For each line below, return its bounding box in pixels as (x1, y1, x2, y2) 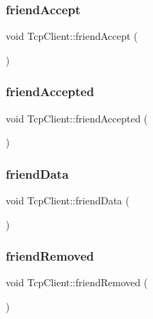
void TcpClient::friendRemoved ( (6, 275, 148, 290)
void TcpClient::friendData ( (6, 193, 130, 208)
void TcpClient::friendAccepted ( (6, 110, 148, 125)
